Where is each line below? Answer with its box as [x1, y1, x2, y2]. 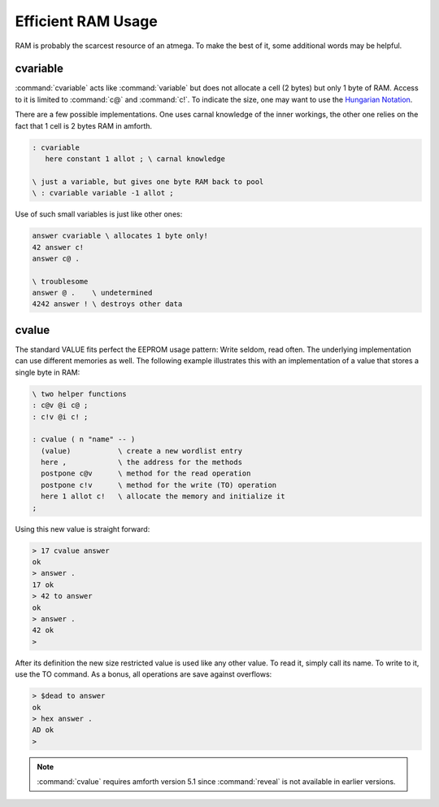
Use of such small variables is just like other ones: [15, 209, 183, 219]
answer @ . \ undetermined [32, 288, 153, 297]
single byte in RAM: [15, 367, 80, 377]
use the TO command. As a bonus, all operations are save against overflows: [15, 669, 272, 679]
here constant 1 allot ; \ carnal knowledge [45, 155, 225, 163]
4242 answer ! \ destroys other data [32, 300, 183, 309]
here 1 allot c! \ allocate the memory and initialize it [41, 492, 285, 501]
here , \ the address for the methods [41, 458, 243, 467]
